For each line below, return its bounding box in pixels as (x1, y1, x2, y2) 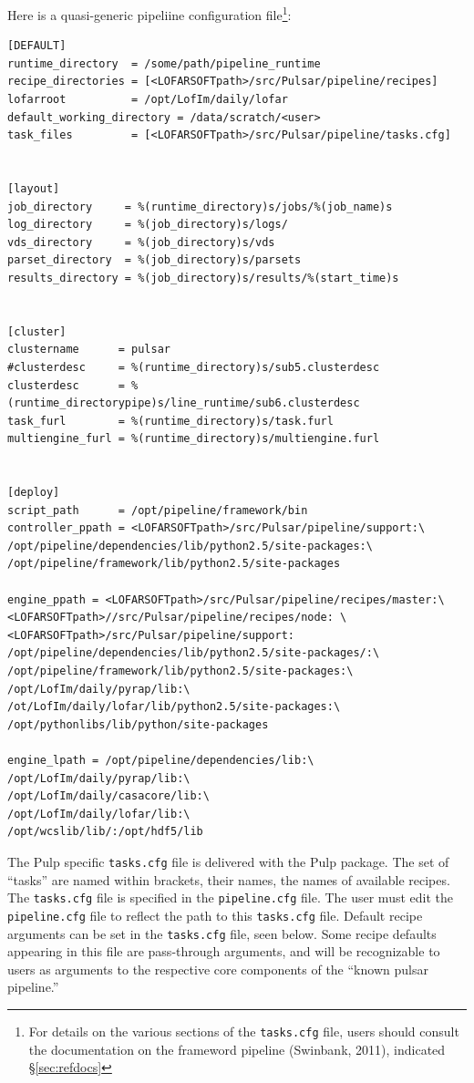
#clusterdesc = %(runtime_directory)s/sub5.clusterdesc (7, 360, 380, 374)
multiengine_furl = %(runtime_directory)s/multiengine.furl (7, 432, 380, 446)
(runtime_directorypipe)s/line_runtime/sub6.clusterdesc (7, 397, 360, 410)
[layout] (7, 182, 60, 195)
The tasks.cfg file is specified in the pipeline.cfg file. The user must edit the (7, 888, 453, 907)
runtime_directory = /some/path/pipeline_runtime (7, 57, 321, 70)
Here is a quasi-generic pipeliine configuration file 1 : (7, 3, 292, 24)
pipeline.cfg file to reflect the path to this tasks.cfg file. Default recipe (7, 905, 423, 924)
